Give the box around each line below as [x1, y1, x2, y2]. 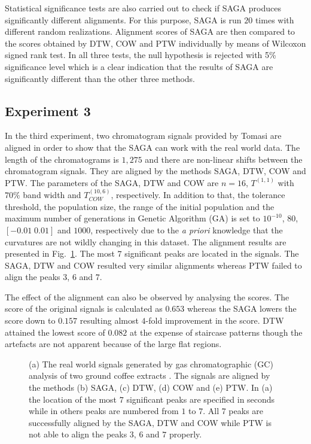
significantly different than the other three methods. [5, 72, 196, 84]
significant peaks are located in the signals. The [124, 247, 299, 260]
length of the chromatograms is [5, 153, 119, 165]
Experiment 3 [5, 101, 91, 120]
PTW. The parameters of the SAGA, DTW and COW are [5, 176, 219, 188]
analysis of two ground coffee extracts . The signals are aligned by [29, 369, 270, 382]
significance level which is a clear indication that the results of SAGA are [5, 60, 273, 72]
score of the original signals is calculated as [5, 302, 163, 315]
